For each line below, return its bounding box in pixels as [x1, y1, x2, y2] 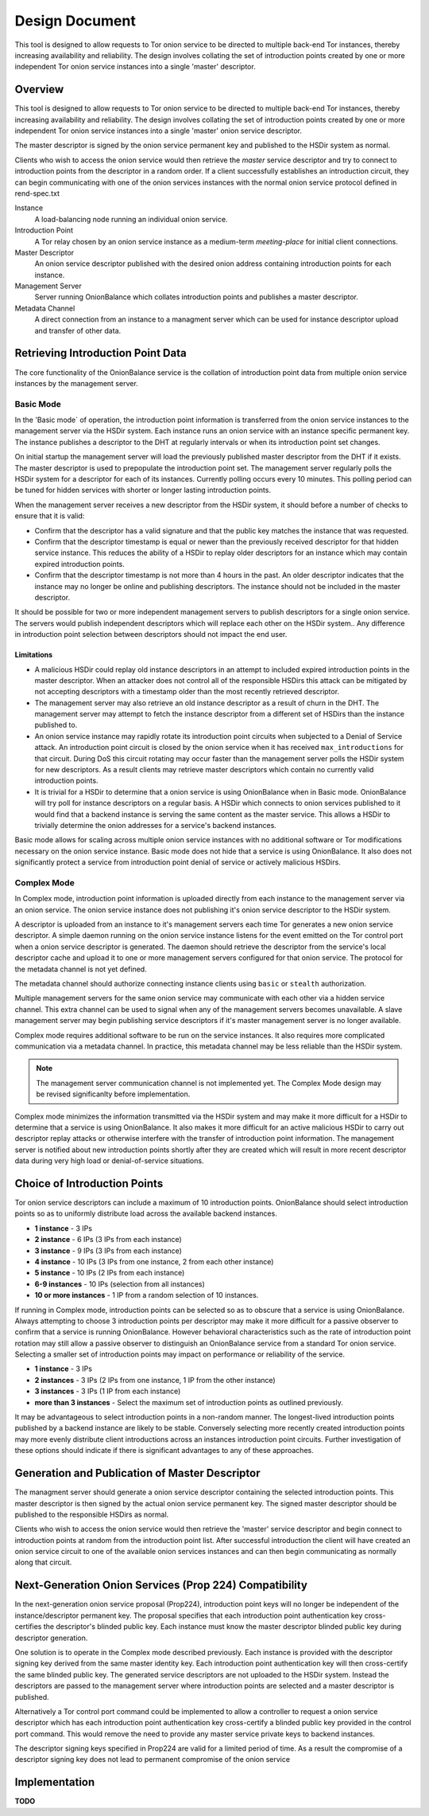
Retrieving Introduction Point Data [14, 346, 187, 360]
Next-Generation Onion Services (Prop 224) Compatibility [14, 1579, 307, 1592]
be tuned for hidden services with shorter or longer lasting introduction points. [14, 486, 272, 495]
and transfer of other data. [34, 326, 122, 335]
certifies [14, 1622, 42, 1631]
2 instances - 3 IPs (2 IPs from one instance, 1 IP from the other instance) [34, 1375, 276, 1384]
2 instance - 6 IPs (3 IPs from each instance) [34, 1235, 182, 1244]
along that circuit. [14, 1557, 72, 1568]
